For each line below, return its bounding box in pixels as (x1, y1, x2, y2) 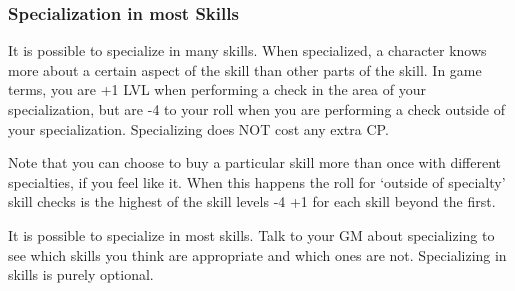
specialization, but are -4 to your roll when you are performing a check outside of (8, 99, 505, 119)
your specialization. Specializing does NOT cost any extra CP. (8, 118, 389, 139)
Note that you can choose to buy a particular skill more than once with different (8, 152, 502, 173)
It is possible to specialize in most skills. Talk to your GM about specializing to (8, 224, 495, 245)
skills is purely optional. (8, 264, 154, 285)
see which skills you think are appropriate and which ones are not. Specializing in (8, 244, 507, 265)
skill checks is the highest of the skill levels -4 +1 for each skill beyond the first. (8, 191, 496, 212)
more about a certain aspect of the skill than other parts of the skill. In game (8, 59, 482, 80)
